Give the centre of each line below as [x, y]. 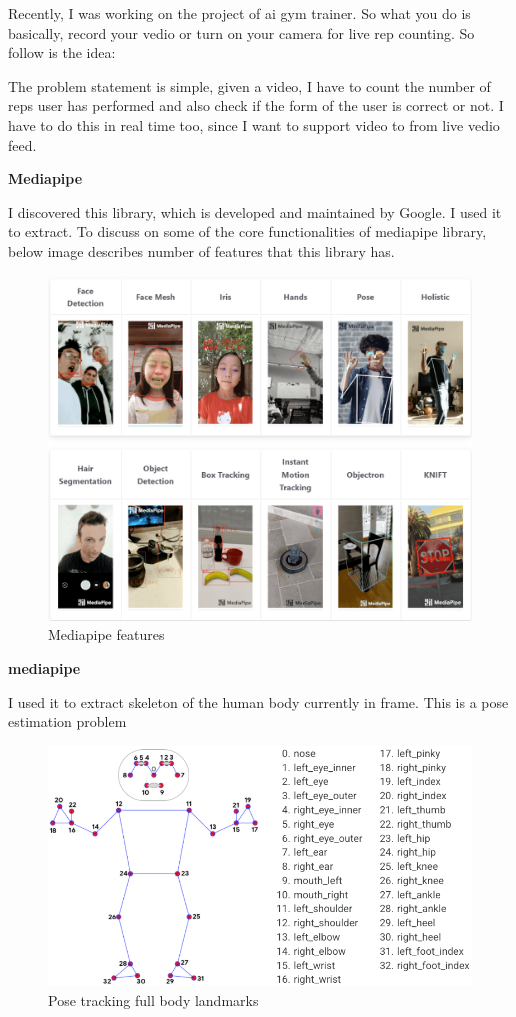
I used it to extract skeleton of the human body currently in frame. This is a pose [258, 701]
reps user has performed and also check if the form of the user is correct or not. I [256, 105]
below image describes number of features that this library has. [201, 250]
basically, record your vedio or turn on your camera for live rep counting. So [241, 32]
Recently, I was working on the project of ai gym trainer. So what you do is [239, 13]
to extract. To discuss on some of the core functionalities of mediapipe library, [247, 231]
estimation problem [67, 721]
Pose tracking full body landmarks [153, 999]
